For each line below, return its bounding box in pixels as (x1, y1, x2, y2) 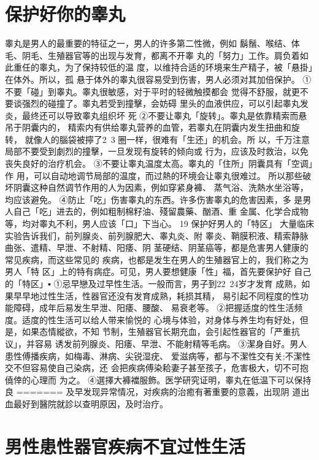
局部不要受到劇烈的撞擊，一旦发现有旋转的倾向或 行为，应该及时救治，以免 (5, 145, 309, 158)
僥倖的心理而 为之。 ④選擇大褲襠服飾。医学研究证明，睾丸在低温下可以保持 (5, 373, 312, 386)
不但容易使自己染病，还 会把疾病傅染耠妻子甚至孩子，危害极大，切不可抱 (13, 361, 309, 374)
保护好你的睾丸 (5, 1, 126, 26)
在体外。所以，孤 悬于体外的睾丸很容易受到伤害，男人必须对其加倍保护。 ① (5, 72, 312, 85)
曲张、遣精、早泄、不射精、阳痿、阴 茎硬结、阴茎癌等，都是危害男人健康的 (5, 241, 309, 254)
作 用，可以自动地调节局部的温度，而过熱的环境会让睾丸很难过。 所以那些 (5, 169, 303, 182)
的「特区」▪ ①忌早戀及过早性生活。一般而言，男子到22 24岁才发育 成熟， (5, 277, 302, 289)
